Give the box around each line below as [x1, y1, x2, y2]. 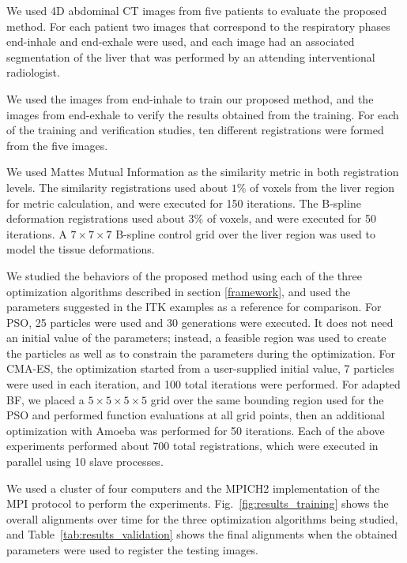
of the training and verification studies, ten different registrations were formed [6, 122, 384, 138]
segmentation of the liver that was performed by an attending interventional [6, 48, 375, 65]
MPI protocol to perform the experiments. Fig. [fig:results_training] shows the [6, 495, 389, 512]
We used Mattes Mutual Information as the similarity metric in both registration [6, 163, 399, 180]
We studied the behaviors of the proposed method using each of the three [6, 267, 362, 283]
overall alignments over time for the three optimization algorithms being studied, [6, 510, 398, 527]
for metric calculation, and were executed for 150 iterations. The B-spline [6, 194, 361, 211]
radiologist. [6, 64, 60, 81]
